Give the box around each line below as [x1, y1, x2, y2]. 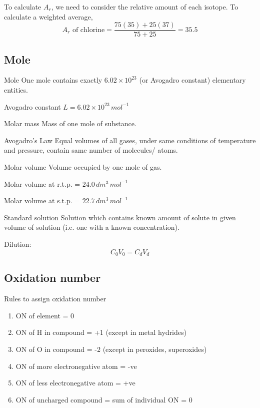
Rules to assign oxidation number [4, 293, 106, 304]
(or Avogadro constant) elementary [139, 75, 246, 85]
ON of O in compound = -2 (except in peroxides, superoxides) [15, 344, 207, 354]
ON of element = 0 [15, 310, 74, 320]
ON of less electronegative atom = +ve [15, 377, 135, 388]
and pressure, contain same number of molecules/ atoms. [4, 145, 178, 155]
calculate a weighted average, [4, 11, 93, 22]
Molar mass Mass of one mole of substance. [4, 118, 136, 129]
